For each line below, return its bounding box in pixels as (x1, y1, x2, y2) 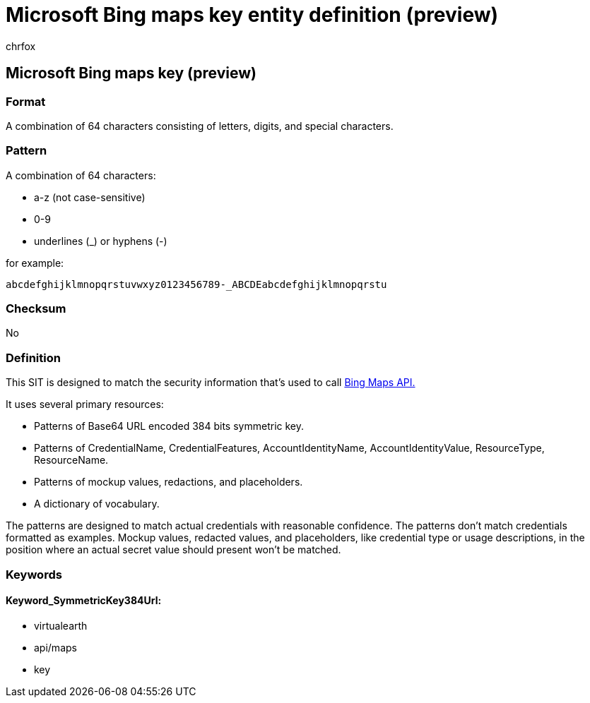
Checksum (6, 301, 66, 316)
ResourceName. (34, 454, 109, 467)
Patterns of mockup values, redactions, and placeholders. (34, 476, 303, 488)
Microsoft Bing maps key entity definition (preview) (6, 3, 499, 27)
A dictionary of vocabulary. (34, 498, 160, 510)
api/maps (34, 641, 77, 654)
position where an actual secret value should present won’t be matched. (6, 543, 341, 556)
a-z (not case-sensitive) (34, 191, 146, 203)
